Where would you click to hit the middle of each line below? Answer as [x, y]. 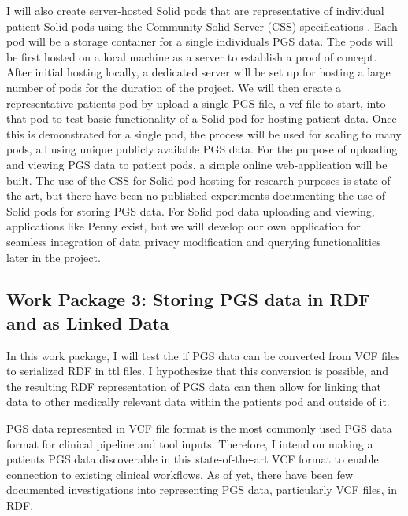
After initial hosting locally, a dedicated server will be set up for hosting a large [198, 72]
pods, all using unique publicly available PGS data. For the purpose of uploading [202, 149]
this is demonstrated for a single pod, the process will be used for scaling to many [204, 133]
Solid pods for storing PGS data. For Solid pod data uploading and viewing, [191, 210]
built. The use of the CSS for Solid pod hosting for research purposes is [179, 180]
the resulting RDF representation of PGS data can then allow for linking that [194, 386]
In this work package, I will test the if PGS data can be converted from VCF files [203, 355]
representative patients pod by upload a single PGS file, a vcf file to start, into [196, 103]
